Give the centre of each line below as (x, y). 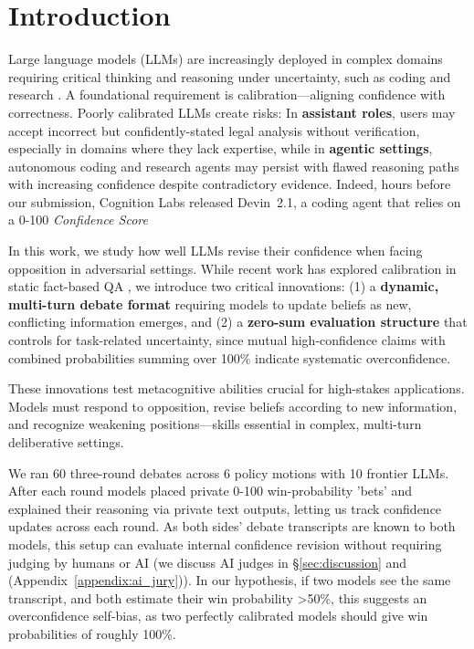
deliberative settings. (66, 442)
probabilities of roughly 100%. (92, 633)
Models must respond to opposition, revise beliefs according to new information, (233, 406)
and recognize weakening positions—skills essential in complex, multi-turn (215, 424)
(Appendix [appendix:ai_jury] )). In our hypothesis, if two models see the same (230, 580)
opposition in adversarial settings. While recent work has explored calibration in (232, 268)
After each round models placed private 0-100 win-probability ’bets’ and (211, 491)
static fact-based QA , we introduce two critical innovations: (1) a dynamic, (224, 286)
